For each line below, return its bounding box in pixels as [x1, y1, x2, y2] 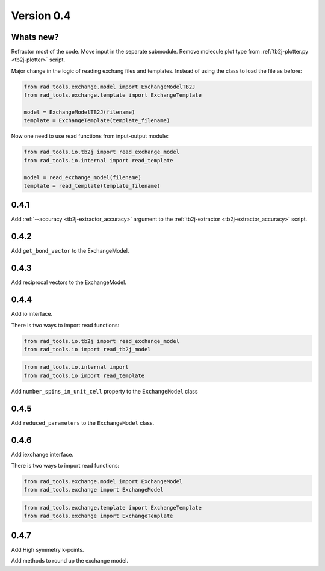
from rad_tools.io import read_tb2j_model [23, 346, 151, 353]
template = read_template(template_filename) [23, 182, 161, 189]
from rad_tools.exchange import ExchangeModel [23, 486, 164, 493]
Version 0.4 [11, 9, 72, 22]
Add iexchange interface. [11, 451, 74, 458]
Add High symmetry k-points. [11, 546, 84, 553]
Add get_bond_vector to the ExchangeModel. [11, 247, 129, 255]
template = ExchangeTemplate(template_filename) [23, 117, 170, 124]
